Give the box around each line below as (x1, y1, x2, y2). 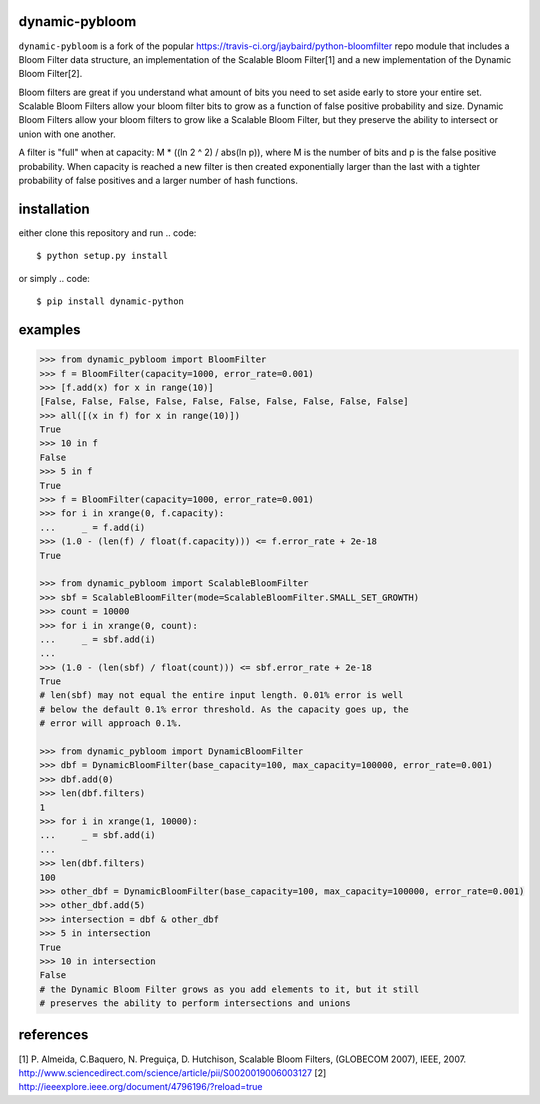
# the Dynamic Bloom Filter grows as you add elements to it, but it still (39, 983, 420, 995)
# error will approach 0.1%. (39, 718, 183, 729)
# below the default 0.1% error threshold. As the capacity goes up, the (39, 703, 409, 715)
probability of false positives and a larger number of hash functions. (18, 175, 299, 187)
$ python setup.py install (36, 250, 169, 262)
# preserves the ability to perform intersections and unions (39, 998, 351, 1009)
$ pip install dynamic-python (36, 296, 185, 307)
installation (18, 200, 90, 217)
